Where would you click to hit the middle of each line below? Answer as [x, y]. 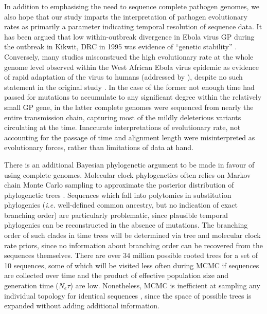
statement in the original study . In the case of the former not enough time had [129, 87]
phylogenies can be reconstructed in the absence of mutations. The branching [126, 225]
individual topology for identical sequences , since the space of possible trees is [128, 295]
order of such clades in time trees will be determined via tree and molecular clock [132, 235]
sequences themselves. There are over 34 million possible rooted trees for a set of [131, 255]
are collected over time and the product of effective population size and [117, 275]
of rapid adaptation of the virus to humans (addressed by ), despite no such [123, 77]
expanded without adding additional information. [82, 306]
